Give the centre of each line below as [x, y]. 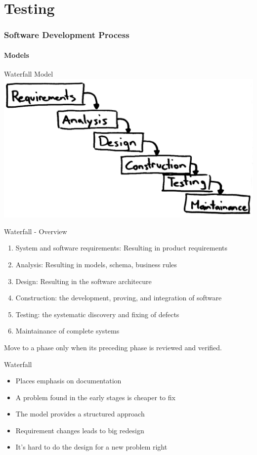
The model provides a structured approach [80, 414]
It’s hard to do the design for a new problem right [91, 447]
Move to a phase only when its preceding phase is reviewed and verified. [113, 347]
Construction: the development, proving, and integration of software [119, 298]
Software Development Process [67, 35]
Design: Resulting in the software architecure [84, 281]
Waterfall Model [29, 74]
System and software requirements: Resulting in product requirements [121, 248]
